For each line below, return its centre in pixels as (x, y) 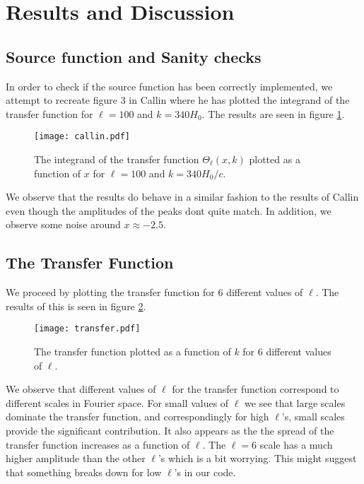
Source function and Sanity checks (134, 56)
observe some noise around (63, 224)
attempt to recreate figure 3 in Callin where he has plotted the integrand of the (178, 100)
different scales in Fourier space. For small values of (117, 402)
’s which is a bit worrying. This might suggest (257, 458)
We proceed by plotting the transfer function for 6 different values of (154, 292)
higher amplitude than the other (76, 458)
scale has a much (296, 444)
